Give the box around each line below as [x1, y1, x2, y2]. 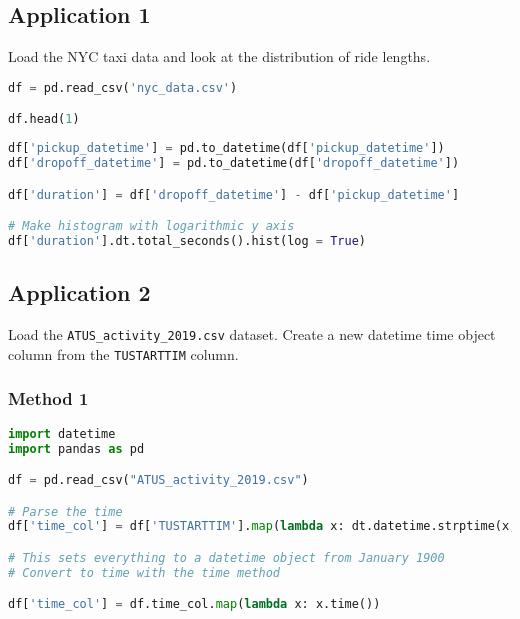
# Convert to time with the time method [8, 565, 281, 580]
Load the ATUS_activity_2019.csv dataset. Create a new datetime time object [8, 324, 496, 345]
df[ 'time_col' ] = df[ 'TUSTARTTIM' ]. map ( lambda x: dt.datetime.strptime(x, [8, 519, 517, 534]
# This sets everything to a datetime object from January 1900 [8, 550, 445, 565]
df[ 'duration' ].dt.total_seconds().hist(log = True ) [8, 234, 366, 249]
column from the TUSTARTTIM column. [8, 343, 239, 364]
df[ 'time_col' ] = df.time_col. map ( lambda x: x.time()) [8, 597, 381, 612]
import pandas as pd [8, 441, 145, 456]
